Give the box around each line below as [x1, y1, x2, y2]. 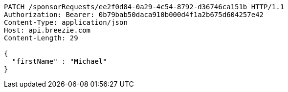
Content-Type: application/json [4, 18, 128, 26]
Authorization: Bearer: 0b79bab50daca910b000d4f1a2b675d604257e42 [4, 11, 264, 18]
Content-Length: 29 [4, 34, 78, 42]
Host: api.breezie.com [4, 26, 91, 34]
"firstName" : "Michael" [12, 57, 107, 65]
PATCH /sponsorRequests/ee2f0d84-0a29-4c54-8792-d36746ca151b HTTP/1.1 [4, 3, 285, 11]
